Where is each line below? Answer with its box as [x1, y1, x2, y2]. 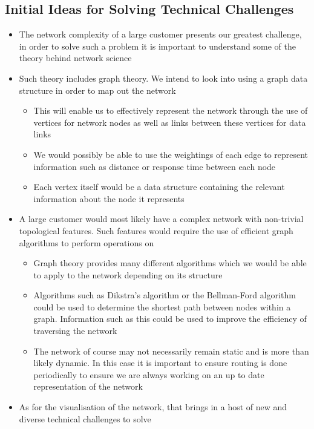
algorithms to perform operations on [19, 236, 154, 249]
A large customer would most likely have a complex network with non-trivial [19, 212, 304, 225]
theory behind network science [19, 51, 132, 64]
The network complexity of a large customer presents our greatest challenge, [19, 28, 302, 41]
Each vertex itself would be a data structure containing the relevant [33, 180, 285, 193]
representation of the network [33, 380, 143, 393]
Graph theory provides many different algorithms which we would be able [33, 257, 307, 269]
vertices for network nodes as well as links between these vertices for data [33, 116, 306, 128]
